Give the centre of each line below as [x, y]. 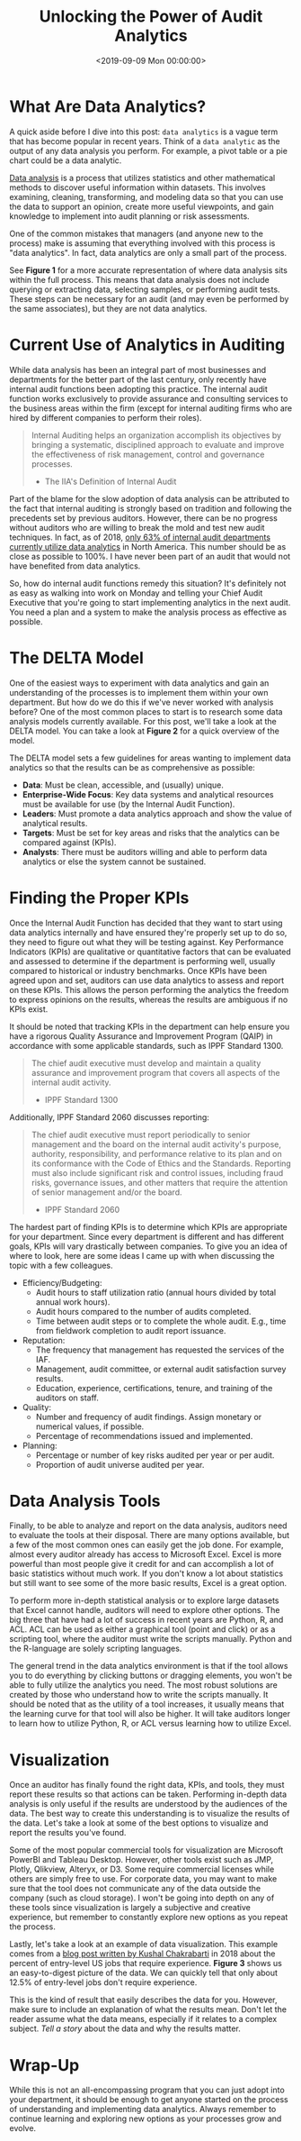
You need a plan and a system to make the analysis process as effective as [148, 612]
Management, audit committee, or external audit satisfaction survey [161, 1369]
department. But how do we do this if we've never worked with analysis [142, 702]
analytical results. [55, 823]
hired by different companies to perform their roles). [106, 417]
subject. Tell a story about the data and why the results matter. [125, 2028]
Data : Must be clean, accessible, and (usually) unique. [123, 785]
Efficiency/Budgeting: [62, 1282]
